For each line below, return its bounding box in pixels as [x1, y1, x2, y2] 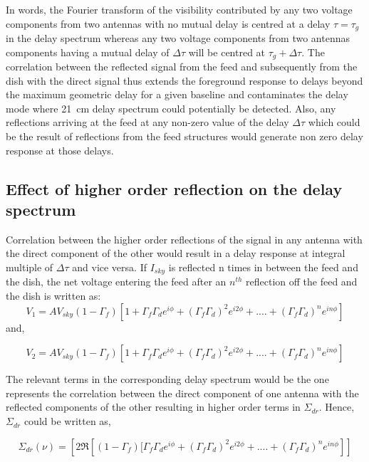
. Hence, [318, 399, 355, 414]
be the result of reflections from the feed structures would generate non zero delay [6, 129, 363, 144]
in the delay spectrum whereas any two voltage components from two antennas [6, 31, 350, 46]
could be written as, [24, 414, 111, 429]
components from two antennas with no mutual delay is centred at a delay [6, 16, 331, 31]
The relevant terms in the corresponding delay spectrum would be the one [6, 372, 329, 387]
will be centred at [188, 44, 266, 59]
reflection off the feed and [246, 274, 358, 289]
